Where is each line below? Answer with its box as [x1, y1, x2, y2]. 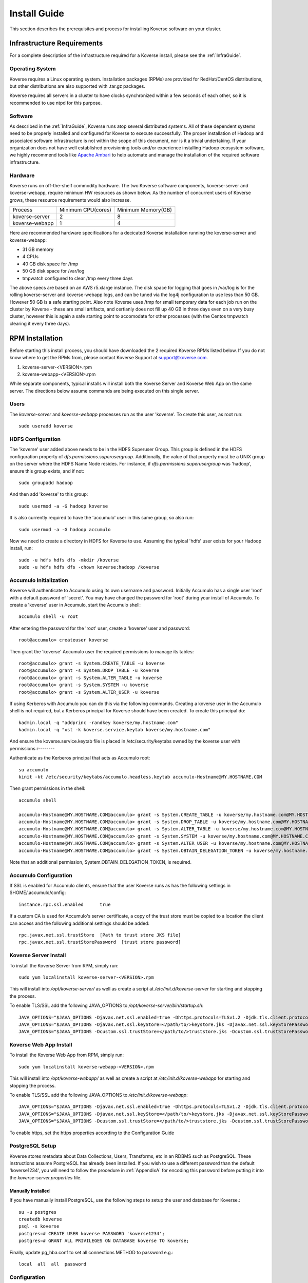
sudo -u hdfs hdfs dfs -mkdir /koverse [18, 557, 119, 563]
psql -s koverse [18, 1223, 60, 1229]
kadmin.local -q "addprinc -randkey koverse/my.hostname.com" [18, 720, 179, 726]
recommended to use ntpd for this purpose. [9, 100, 102, 106]
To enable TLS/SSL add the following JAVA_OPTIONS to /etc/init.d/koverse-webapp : [9, 1092, 188, 1098]
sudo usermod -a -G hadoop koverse [18, 503, 108, 509]
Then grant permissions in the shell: [9, 785, 86, 791]
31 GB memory [22, 246, 54, 252]
